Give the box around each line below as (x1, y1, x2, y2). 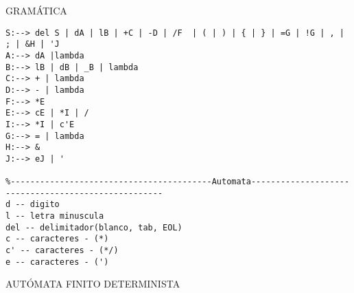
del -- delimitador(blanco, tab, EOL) (5, 222, 182, 232)
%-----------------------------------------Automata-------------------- (5, 177, 350, 187)
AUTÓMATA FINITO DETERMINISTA (5, 276, 180, 291)
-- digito (15, 199, 60, 210)
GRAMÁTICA (5, 3, 67, 17)
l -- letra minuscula (5, 211, 104, 221)
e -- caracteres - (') (5, 257, 109, 267)
